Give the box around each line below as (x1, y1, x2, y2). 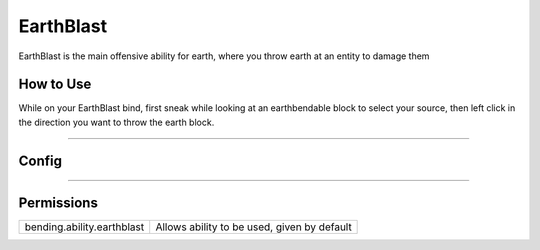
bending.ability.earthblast (24, 220, 145, 234)
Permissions (18, 194, 99, 211)
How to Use (18, 76, 92, 93)
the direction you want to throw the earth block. (18, 116, 215, 128)
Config (18, 152, 62, 169)
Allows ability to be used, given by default (155, 220, 352, 234)
